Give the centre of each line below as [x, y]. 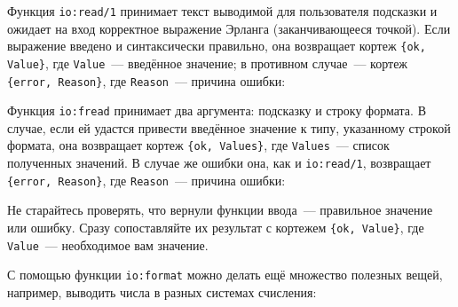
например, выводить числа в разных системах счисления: [162, 292]
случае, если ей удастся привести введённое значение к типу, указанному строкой [229, 127]
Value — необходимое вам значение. [108, 244]
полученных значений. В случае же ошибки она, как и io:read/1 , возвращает [219, 163]
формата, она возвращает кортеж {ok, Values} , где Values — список [198, 145]
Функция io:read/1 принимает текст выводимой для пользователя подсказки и [222, 11]
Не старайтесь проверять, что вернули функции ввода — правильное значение [220, 210]
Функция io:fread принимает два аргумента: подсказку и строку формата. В [217, 110]
